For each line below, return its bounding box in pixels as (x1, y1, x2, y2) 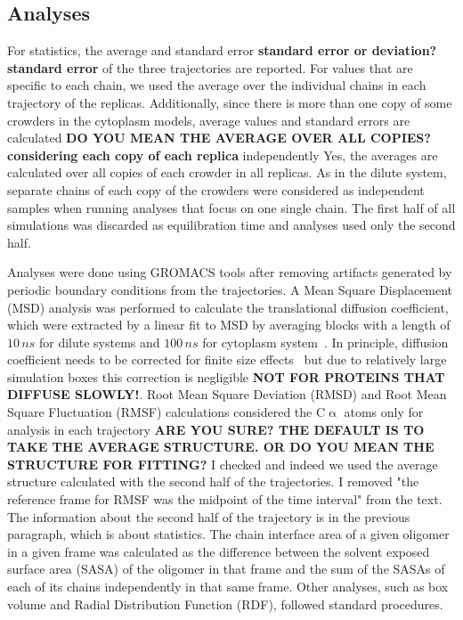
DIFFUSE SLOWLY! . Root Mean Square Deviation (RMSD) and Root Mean (7, 385, 447, 404)
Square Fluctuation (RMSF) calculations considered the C (7, 403, 326, 421)
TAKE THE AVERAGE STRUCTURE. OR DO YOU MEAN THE (7, 437, 435, 456)
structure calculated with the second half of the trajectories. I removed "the (7, 472, 419, 491)
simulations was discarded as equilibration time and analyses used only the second (7, 216, 456, 234)
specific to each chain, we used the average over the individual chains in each (7, 76, 426, 94)
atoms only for (344, 403, 424, 421)
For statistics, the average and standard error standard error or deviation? (7, 41, 437, 60)
